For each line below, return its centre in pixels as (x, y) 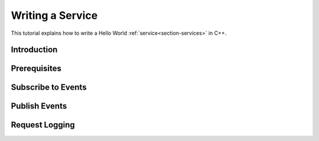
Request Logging (43, 125)
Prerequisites (36, 69)
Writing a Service (54, 15)
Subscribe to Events (49, 88)
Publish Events (39, 106)
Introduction (34, 50)
